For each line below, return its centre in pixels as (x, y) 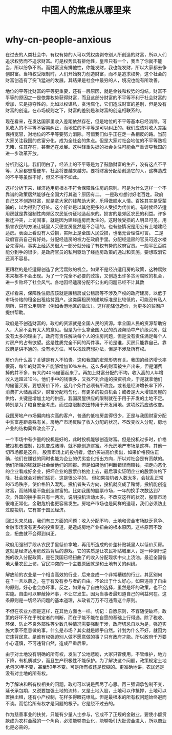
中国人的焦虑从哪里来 (86, 11)
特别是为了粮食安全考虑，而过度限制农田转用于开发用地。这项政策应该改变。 (86, 404)
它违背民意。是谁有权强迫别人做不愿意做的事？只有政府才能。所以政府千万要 (86, 637)
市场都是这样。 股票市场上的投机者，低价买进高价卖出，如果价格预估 (82, 452)
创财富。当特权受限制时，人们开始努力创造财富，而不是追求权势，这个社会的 (86, 74)
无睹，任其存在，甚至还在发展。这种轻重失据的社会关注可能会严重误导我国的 (86, 147)
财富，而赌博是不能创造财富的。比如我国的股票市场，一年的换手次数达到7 (83, 490)
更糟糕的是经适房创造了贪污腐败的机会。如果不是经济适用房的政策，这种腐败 (86, 269)
